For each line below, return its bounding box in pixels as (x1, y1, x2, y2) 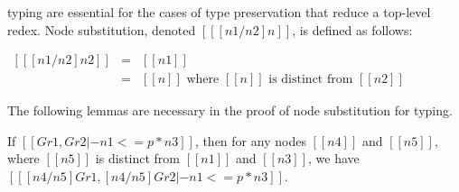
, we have (308, 149, 360, 168)
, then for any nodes (194, 131, 306, 150)
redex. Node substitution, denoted (7, 20, 196, 39)
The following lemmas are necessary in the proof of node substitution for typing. (7, 101, 453, 120)
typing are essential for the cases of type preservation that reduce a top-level (7, 3, 431, 21)
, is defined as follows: (292, 20, 413, 39)
